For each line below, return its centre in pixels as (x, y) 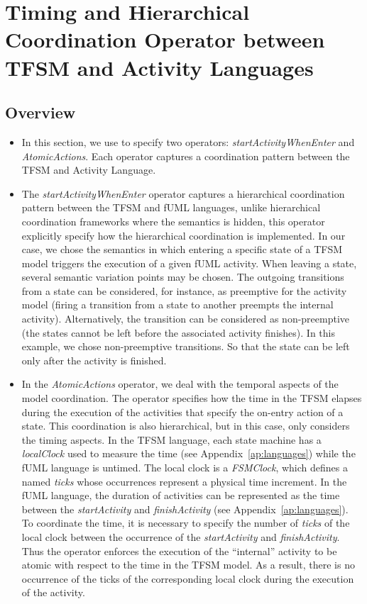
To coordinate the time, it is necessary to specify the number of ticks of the (186, 523)
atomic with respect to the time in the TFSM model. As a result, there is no (188, 565)
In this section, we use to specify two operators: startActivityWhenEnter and (188, 141)
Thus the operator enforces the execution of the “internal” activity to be (179, 550)
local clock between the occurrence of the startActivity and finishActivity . (181, 536)
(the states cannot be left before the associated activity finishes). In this (178, 332)
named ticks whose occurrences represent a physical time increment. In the (184, 481)
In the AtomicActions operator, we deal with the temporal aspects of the (180, 384)
